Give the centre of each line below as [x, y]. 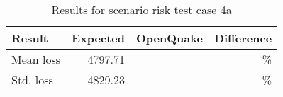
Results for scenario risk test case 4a [141, 10]
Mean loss [36, 59]
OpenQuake [170, 38]
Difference [243, 38]
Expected [99, 38]
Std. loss [32, 80]
